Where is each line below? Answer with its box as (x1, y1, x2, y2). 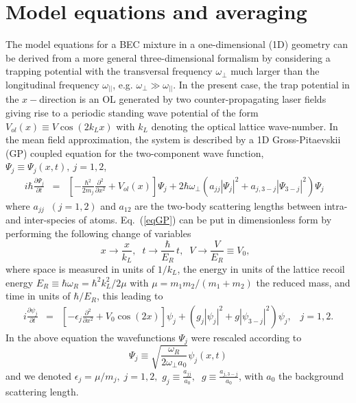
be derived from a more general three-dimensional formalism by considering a (5, 50, 331, 64)
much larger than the (230, 64, 320, 78)
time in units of (5, 289, 71, 303)
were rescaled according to (191, 330, 302, 344)
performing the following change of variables (5, 225, 191, 240)
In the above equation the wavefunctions (5, 330, 176, 344)
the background (278, 368, 344, 382)
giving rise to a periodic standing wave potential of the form (5, 106, 259, 120)
